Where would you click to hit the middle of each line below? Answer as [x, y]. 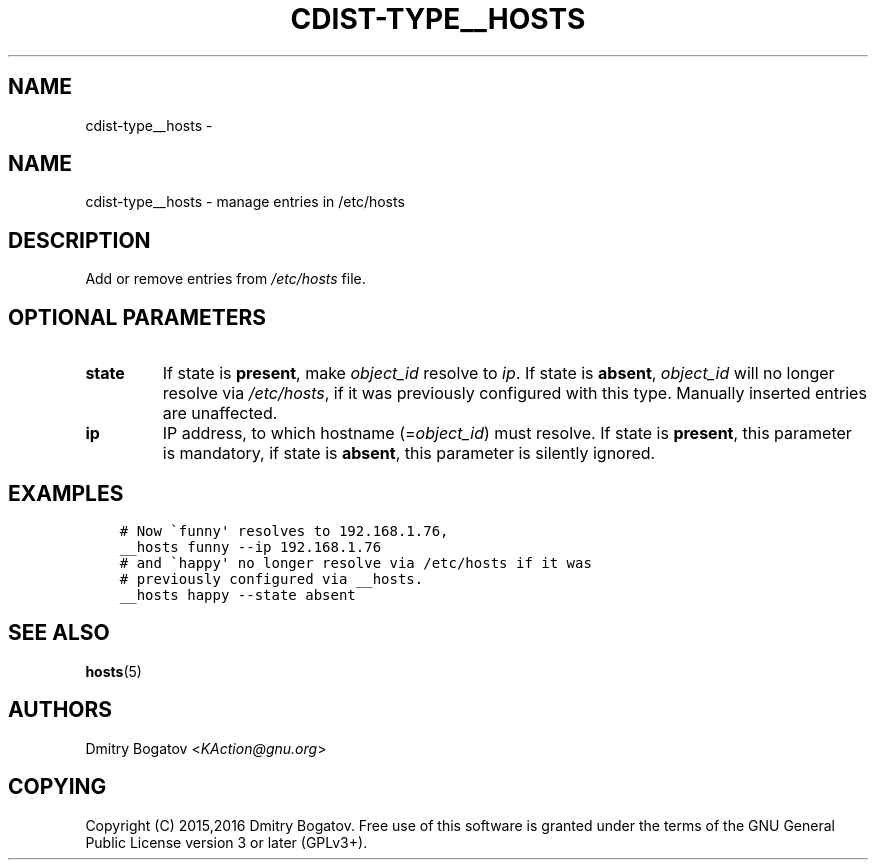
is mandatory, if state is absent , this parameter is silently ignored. [409, 453]
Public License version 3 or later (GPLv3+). [226, 842]
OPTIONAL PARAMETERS [137, 317]
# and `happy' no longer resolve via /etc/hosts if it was [355, 562]
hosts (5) [113, 671]
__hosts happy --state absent [237, 594]
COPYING [57, 787]
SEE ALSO [59, 633]
